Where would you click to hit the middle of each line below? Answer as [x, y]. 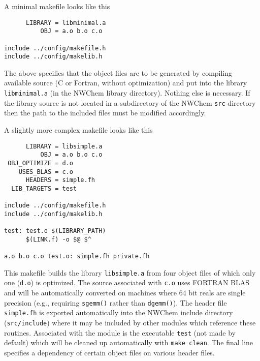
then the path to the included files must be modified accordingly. [105, 113]
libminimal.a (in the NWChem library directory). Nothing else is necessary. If [127, 93]
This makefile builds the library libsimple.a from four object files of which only [130, 272]
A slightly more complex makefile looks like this [78, 129]
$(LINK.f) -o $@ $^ [58, 239]
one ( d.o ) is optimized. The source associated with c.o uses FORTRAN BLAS [127, 282]
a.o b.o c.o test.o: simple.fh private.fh [77, 257]
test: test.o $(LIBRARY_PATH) [55, 231]
